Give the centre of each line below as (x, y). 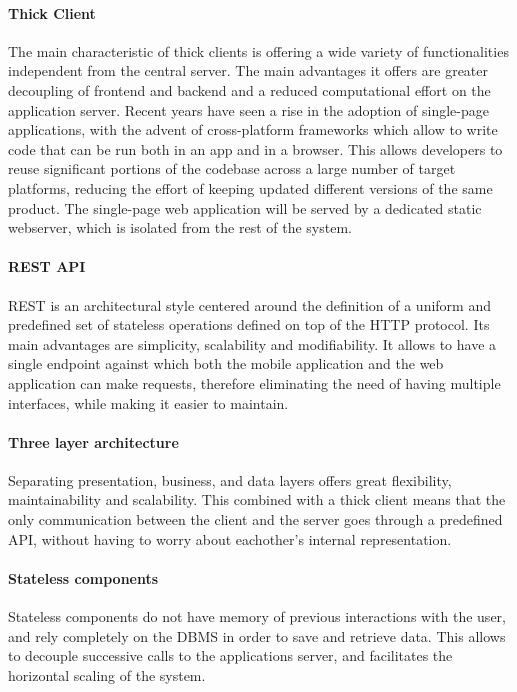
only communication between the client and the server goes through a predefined (255, 519)
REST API (47, 266)
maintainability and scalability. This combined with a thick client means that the (257, 499)
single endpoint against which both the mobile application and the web (226, 363)
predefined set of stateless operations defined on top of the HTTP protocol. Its (249, 324)
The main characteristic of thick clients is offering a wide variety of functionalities (258, 50)
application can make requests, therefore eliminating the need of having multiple (254, 382)
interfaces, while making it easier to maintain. (148, 402)
